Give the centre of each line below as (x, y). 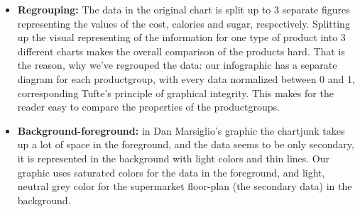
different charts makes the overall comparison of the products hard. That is (181, 51)
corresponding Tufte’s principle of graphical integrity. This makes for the (175, 93)
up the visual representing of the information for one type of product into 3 (181, 37)
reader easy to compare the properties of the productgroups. (148, 107)
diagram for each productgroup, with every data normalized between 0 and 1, (186, 78)
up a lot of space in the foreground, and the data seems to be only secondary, (186, 144)
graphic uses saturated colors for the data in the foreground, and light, (171, 172)
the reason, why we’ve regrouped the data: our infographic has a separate (177, 65)
